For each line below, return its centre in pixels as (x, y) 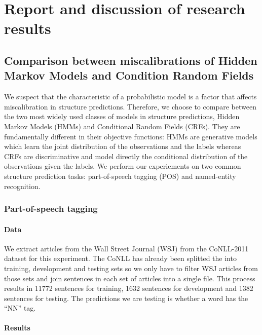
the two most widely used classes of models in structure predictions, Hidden (122, 116)
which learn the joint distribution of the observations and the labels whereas (123, 146)
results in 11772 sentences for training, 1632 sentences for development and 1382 (129, 288)
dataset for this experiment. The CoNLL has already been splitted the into (120, 258)
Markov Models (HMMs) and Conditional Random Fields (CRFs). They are (122, 126)
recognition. (22, 186)
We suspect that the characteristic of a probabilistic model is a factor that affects (130, 97)
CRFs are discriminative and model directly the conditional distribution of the (126, 156)
